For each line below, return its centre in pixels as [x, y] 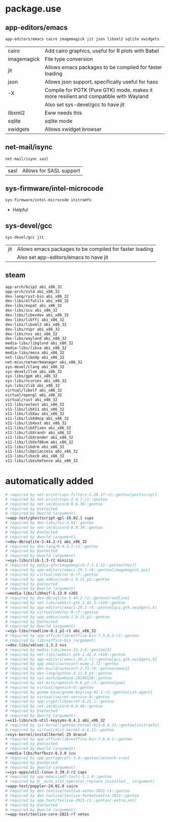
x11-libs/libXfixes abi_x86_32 [38, 428]
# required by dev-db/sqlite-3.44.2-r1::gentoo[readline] [68, 598]
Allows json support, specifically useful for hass [101, 81]
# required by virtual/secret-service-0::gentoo [57, 697]
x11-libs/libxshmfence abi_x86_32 [42, 461]
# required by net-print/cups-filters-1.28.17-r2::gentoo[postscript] [81, 494]
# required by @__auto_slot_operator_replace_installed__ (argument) [80, 782]
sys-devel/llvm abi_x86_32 [34, 372]
